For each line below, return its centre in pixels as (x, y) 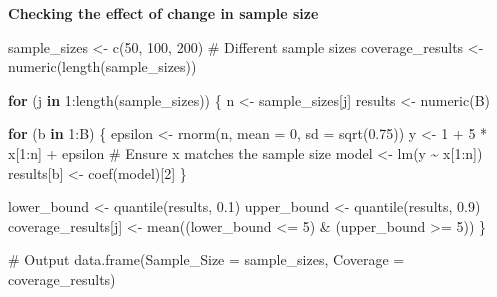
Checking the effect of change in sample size (163, 13)
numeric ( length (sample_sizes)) (102, 66)
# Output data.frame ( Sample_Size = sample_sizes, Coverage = (206, 259)
